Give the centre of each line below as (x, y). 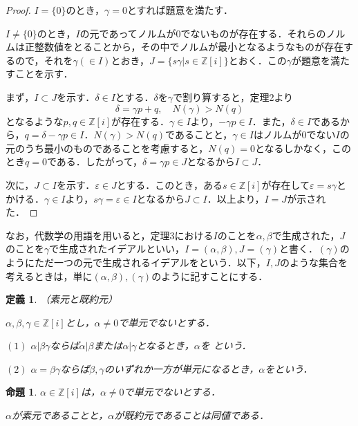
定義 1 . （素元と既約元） (62, 299)
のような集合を (313, 262)
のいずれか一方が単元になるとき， (181, 368)
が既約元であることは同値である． (191, 415)
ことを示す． (44, 74)
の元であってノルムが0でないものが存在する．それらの (203, 33)
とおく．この (257, 60)
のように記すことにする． (210, 276)
